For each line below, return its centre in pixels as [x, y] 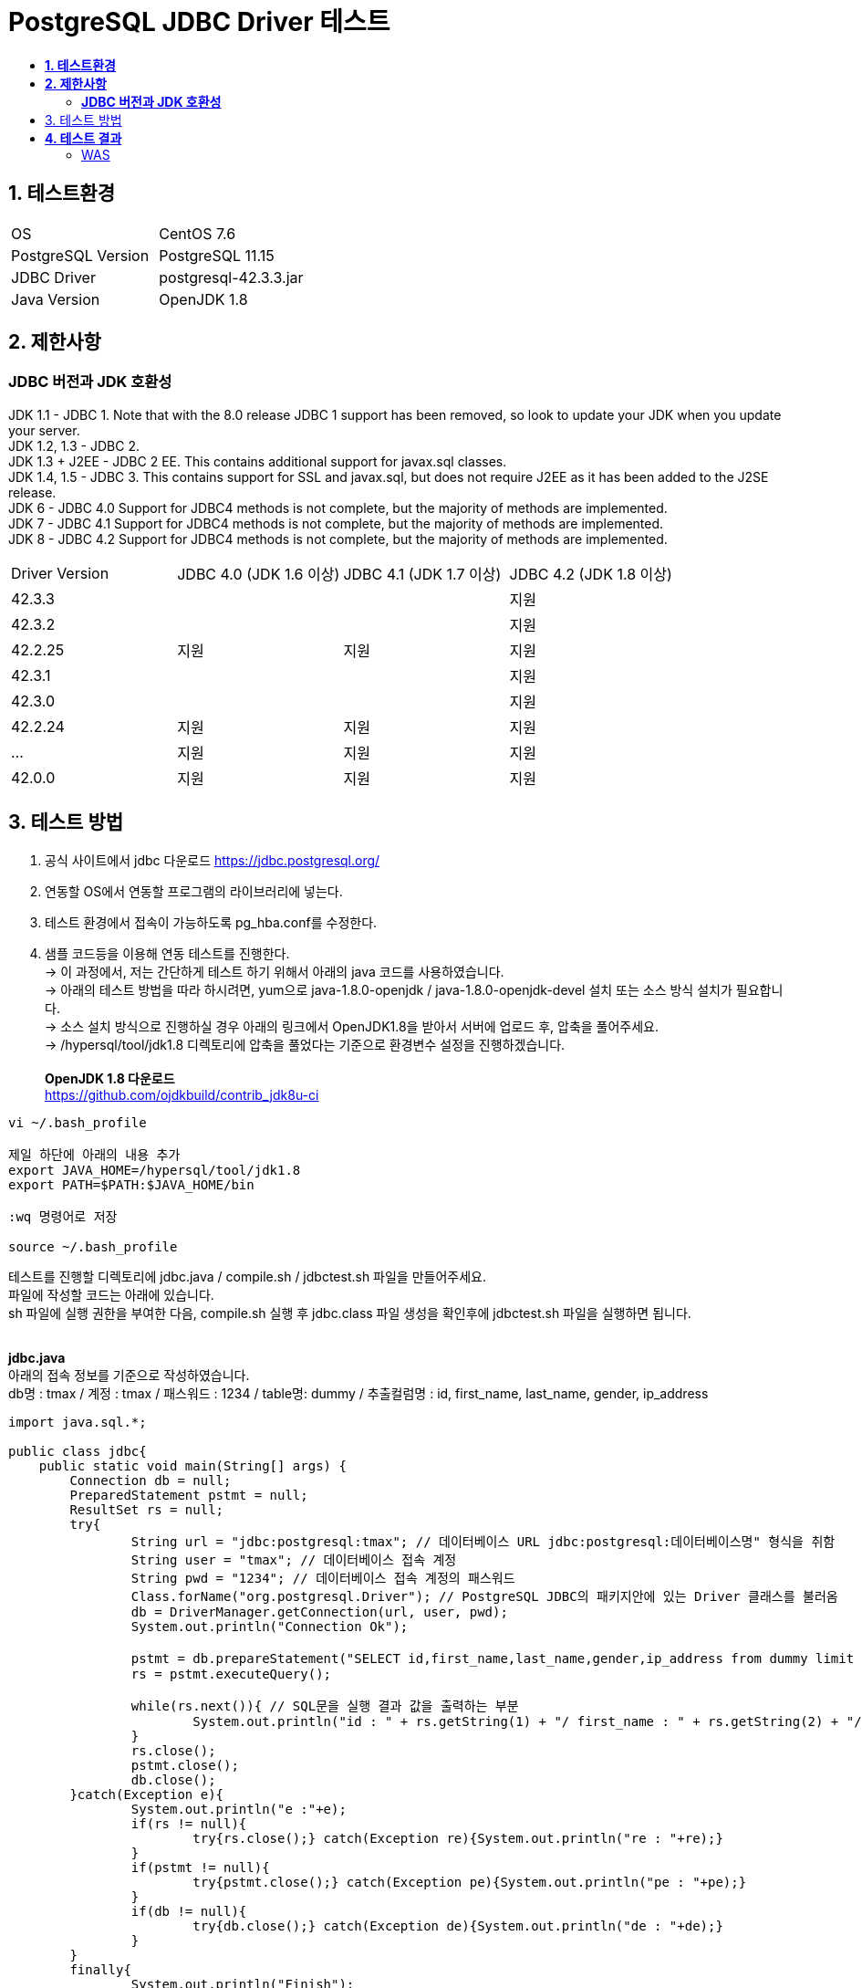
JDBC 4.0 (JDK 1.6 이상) [259, 574]
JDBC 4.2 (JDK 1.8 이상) [591, 574]
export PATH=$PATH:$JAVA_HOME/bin [131, 1184]
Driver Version [60, 573]
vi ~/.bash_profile [78, 1122]
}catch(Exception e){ [147, 1794]
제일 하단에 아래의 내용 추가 [94, 1154]
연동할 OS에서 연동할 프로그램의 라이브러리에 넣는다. [194, 891]
